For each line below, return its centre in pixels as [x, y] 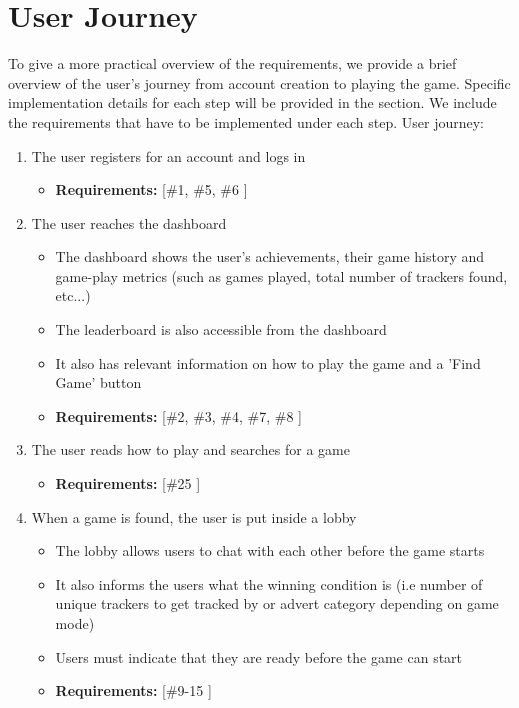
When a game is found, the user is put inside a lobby [194, 516]
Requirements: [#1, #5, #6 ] [151, 189]
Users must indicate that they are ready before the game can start [259, 656]
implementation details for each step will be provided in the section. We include [252, 102]
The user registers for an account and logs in [168, 155]
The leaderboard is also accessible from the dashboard [221, 329]
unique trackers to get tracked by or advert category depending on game [277, 603]
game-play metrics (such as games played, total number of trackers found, [281, 275]
